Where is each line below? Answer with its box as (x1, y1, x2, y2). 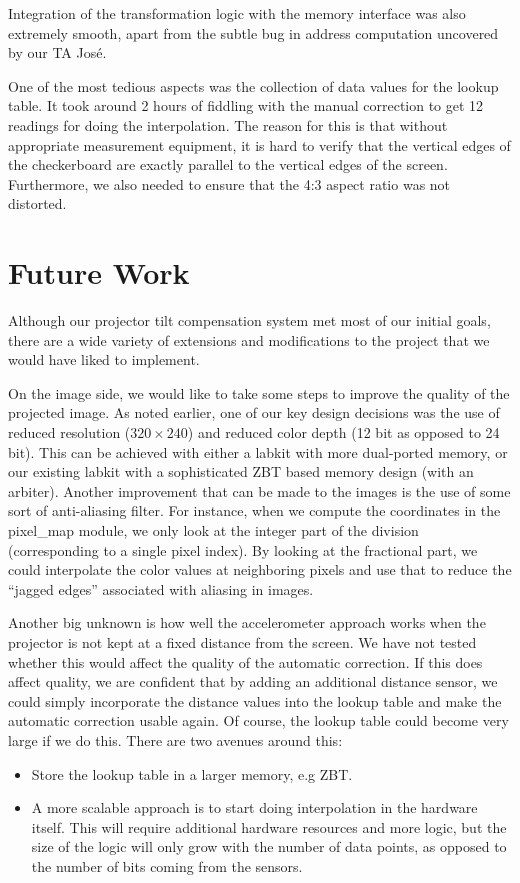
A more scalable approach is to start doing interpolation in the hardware (31, 797, 478, 818)
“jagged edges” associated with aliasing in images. (8, 578, 314, 599)
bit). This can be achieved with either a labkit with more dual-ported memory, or (8, 441, 508, 462)
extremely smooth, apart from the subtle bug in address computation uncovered (8, 22, 499, 43)
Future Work (8, 252, 190, 293)
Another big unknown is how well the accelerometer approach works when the (8, 612, 486, 633)
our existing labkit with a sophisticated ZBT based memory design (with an (8, 461, 474, 482)
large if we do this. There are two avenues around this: (8, 729, 343, 750)
